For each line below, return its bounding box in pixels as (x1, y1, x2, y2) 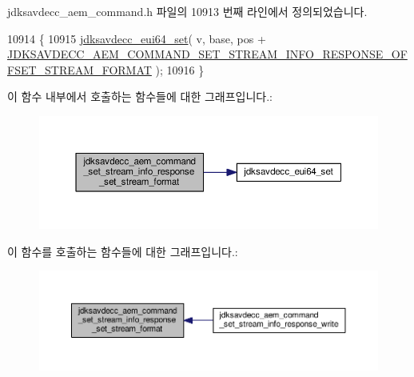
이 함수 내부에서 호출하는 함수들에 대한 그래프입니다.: (7, 88, 273, 105)
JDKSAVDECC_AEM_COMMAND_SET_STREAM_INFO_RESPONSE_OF (7, 46, 408, 62)
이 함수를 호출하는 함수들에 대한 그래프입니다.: (7, 243, 238, 259)
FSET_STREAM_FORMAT (7, 61, 152, 78)
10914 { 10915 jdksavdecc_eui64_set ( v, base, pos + (7, 30, 266, 46)
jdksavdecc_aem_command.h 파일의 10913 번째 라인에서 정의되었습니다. (7, 3, 368, 19)
